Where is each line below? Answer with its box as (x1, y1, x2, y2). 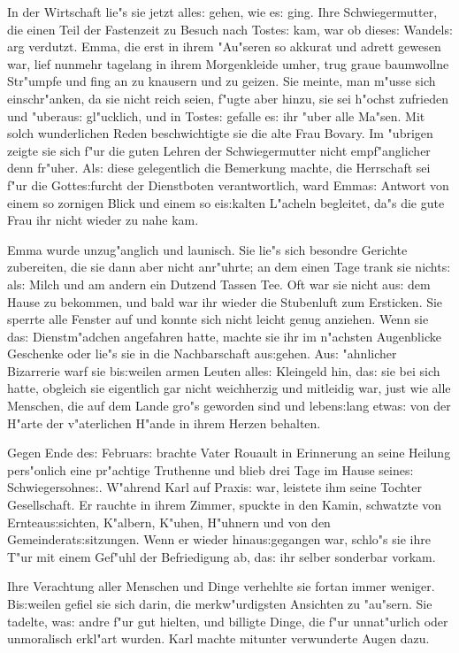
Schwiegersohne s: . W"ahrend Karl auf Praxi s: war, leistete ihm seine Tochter (7, 478, 422, 496)
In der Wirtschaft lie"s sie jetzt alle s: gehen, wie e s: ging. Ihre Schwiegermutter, (7, 3, 438, 20)
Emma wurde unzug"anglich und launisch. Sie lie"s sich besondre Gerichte (7, 240, 408, 258)
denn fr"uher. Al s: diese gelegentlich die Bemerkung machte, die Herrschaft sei (7, 158, 431, 177)
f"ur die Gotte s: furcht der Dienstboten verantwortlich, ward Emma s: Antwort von (7, 175, 449, 194)
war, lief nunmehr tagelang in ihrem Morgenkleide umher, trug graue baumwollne (7, 54, 449, 73)
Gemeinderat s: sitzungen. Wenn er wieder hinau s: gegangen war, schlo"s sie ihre (7, 530, 431, 549)
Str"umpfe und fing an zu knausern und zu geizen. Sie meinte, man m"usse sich (7, 72, 436, 90)
